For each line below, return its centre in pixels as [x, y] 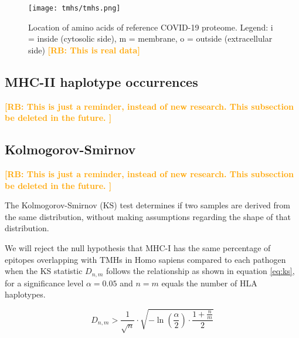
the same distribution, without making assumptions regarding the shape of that [148, 216]
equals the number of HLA [209, 283]
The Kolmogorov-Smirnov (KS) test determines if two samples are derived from [148, 205]
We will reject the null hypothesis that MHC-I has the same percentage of [138, 248]
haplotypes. [25, 294]
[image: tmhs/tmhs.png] [74, 8]
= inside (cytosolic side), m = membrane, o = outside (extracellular [150, 38]
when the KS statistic [44, 271]
